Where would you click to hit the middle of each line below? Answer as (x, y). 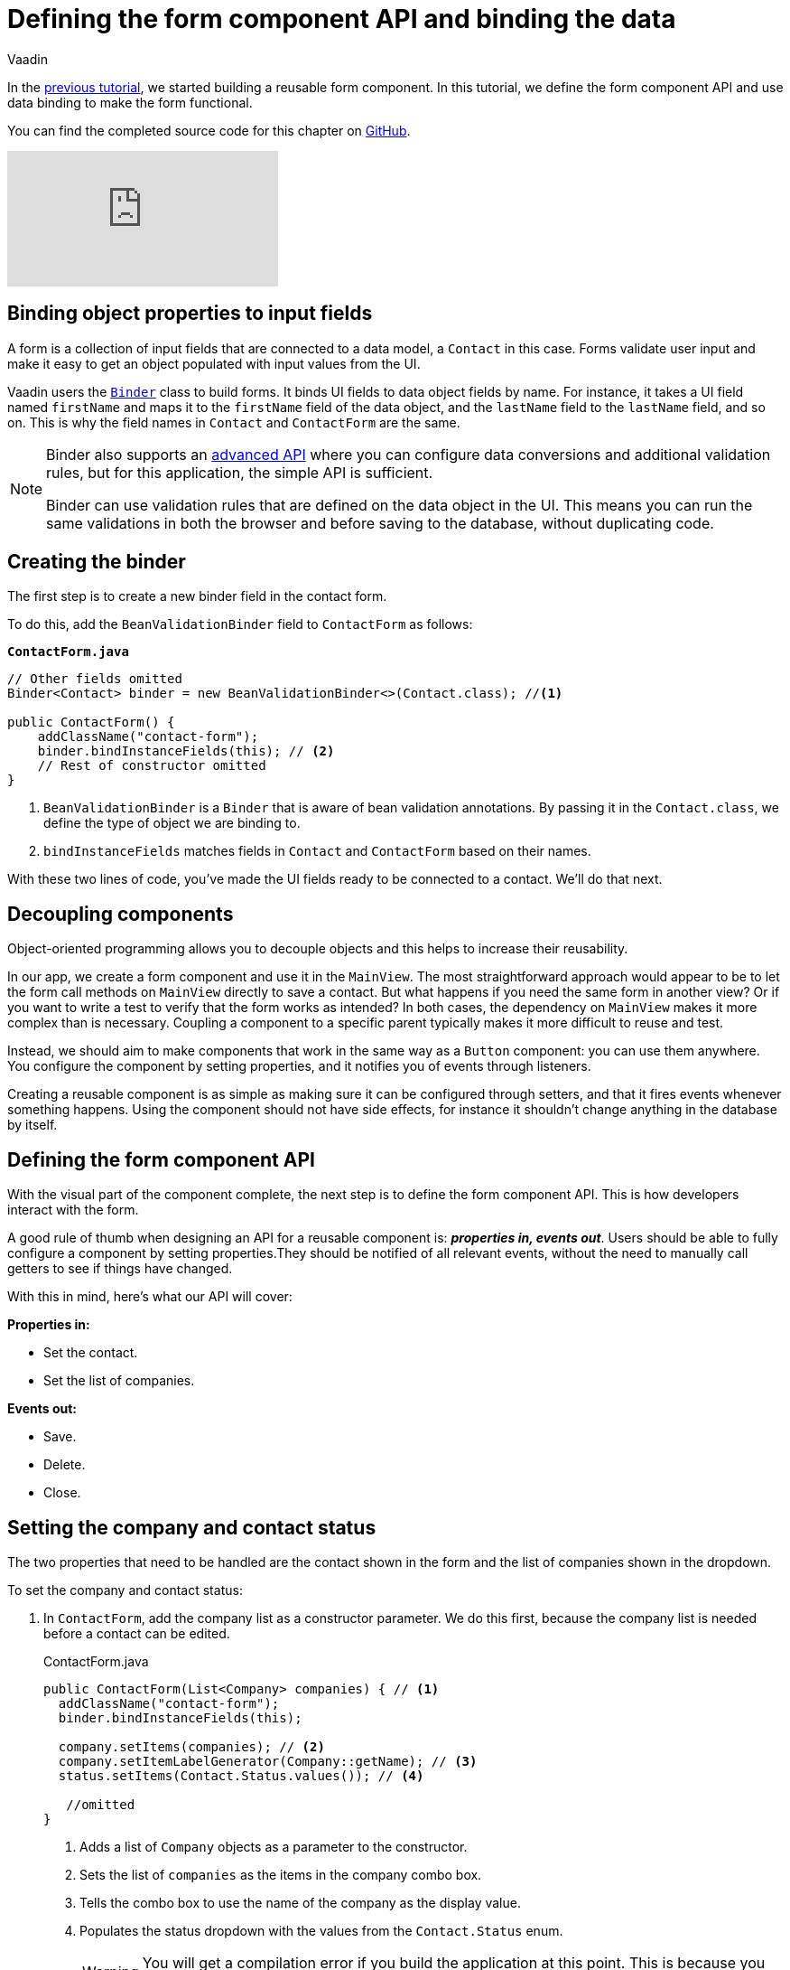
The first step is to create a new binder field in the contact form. (197, 596)
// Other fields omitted (95, 679)
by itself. (33, 1125)
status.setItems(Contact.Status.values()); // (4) (241, 1775)
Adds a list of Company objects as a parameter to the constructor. (274, 1846)
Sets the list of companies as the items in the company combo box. (281, 1874)
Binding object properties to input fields (190, 314)
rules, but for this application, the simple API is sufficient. (240, 472)
